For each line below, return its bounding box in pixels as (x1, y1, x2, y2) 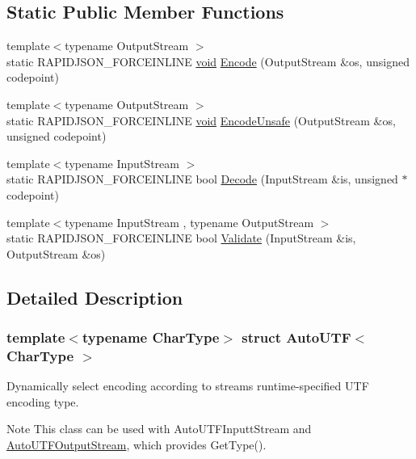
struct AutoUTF (242, 327, 351, 347)
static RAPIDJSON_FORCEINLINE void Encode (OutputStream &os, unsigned (6, 53, 410, 69)
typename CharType (82, 327, 220, 347)
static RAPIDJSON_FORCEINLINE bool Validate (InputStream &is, (6, 229, 356, 246)
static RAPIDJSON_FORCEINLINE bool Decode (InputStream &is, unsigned (6, 171, 398, 187)
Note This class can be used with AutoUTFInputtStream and (6, 420, 312, 437)
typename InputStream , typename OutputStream (65, 213, 314, 230)
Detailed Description (6, 284, 183, 310)
